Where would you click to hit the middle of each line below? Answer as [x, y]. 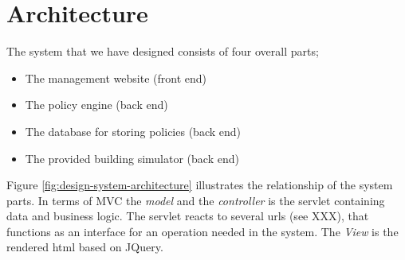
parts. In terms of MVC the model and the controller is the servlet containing [196, 200]
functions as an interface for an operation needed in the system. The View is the [202, 231]
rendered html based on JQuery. [85, 247]
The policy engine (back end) [96, 105]
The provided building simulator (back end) [132, 158]
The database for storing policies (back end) [133, 131]
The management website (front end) [116, 78]
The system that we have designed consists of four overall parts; [163, 51]
